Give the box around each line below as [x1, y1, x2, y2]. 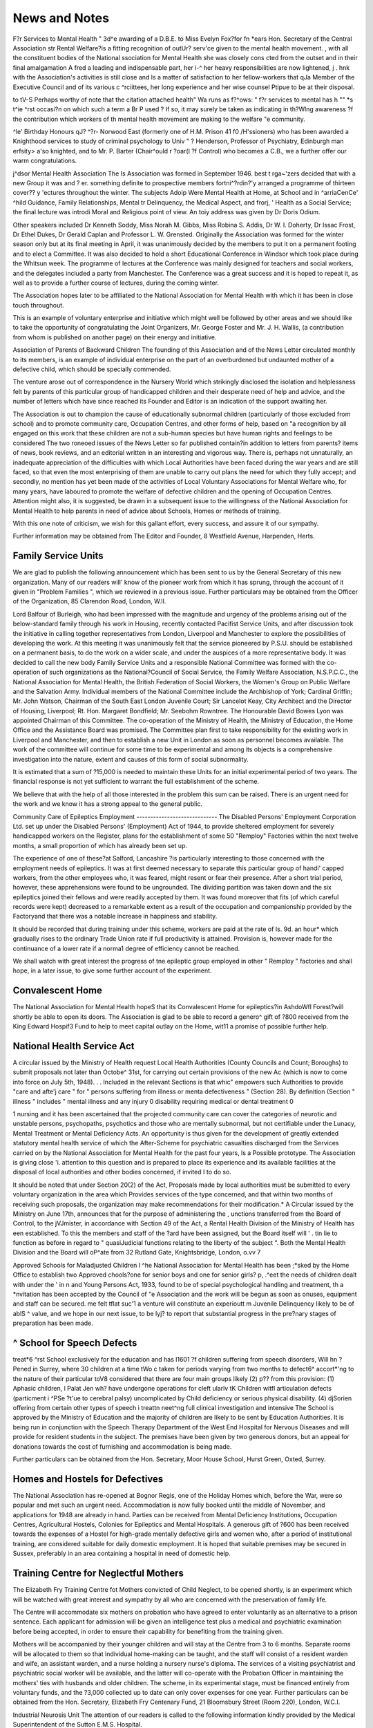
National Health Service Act [12, 1040, 135, 1052]
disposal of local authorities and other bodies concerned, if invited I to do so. [12, 1168, 231, 1176]
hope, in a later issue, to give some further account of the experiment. [12, 966, 212, 975]
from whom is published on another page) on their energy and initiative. [12, 332, 217, 341]
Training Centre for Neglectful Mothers [12, 1568, 184, 1579]
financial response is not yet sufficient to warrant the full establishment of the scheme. [12, 778, 259, 786]
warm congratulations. [12, 156, 77, 165]
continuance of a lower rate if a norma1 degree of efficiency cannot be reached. [12, 944, 240, 952]
